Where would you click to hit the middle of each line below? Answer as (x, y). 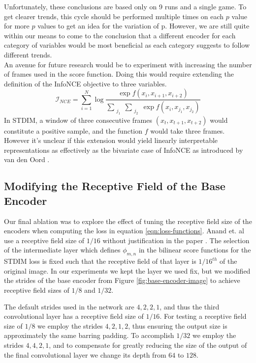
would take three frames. (188, 130)
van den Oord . (27, 159)
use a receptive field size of (44, 240)
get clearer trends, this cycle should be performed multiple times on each (114, 16)
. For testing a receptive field (203, 316)
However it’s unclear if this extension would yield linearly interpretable (111, 140)
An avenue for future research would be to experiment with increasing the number (128, 64)
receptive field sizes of (37, 290)
